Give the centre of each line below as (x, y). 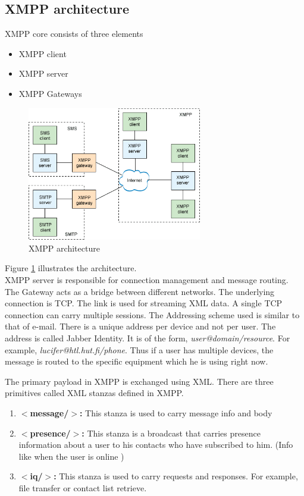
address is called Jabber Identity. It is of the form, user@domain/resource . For (148, 338)
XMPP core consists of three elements (74, 34)
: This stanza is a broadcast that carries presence (171, 433)
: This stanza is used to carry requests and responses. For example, (176, 476)
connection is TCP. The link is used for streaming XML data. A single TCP (144, 303)
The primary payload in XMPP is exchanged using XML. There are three (139, 381)
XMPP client (43, 53)
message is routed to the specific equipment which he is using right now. (137, 361)
